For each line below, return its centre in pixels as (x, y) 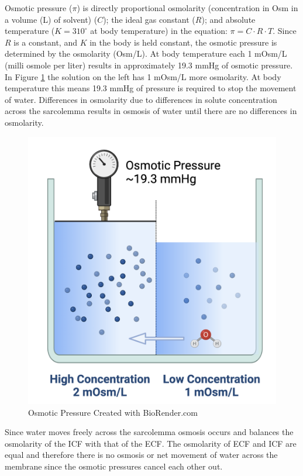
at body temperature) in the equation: (159, 31)
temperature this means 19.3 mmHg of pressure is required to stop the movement (151, 88)
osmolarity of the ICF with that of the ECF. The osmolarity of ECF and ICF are (151, 443)
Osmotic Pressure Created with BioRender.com (113, 412)
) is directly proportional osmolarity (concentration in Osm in (187, 8)
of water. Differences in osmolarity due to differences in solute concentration (141, 99)
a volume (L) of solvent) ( (51, 19)
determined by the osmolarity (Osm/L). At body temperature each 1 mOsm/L (146, 54)
